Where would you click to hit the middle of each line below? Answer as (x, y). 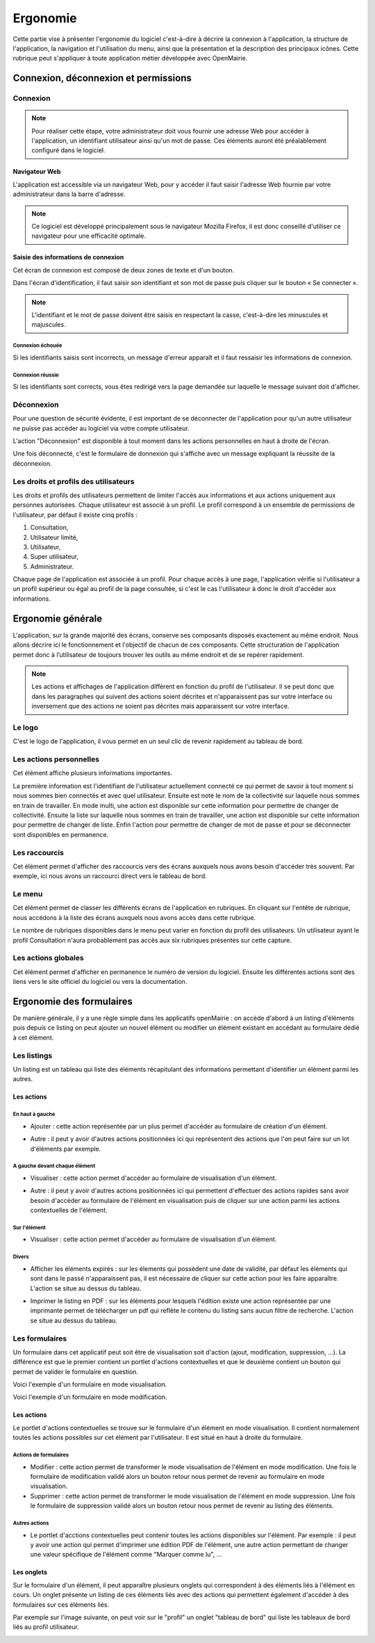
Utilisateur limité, (54, 537)
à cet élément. (33, 1037)
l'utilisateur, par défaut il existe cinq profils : (75, 515)
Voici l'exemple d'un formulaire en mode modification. (90, 1397)
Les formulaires (40, 1338)
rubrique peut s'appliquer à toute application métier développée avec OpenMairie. (130, 58)
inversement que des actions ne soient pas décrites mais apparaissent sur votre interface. (160, 706)
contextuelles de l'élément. (69, 1211)
